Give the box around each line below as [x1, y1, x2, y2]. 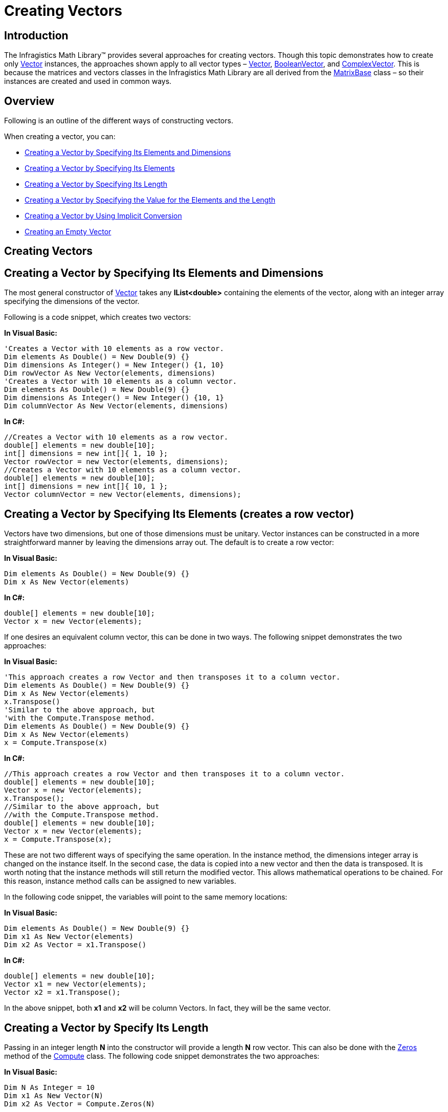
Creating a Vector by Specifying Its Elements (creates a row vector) [4, 507, 354, 520]
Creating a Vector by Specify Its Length [4, 1021, 209, 1034]
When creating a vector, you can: [4, 132, 116, 141]
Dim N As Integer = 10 [4, 1083, 95, 1092]
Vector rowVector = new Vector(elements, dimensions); [4, 457, 229, 466]
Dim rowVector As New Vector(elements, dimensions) [4, 369, 216, 378]
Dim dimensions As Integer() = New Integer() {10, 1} [4, 394, 224, 402]
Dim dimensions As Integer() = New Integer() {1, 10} [4, 361, 224, 369]
